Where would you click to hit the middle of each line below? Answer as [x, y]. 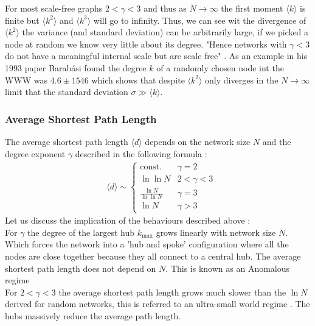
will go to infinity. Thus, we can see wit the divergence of [200, 20]
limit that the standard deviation [67, 92]
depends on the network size [198, 141]
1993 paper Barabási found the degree [76, 67]
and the [277, 141]
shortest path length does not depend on [81, 268]
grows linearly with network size [216, 232]
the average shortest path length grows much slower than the [172, 292]
